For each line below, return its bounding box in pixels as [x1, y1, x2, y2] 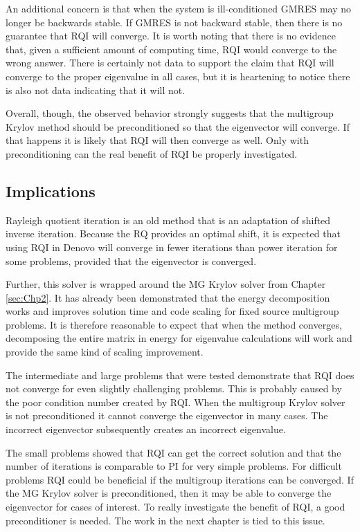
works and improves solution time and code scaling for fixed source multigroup [6, 304, 339, 318]
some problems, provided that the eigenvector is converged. [6, 253, 257, 268]
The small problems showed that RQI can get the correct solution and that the [6, 445, 341, 459]
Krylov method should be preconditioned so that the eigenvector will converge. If [6, 119, 350, 134]
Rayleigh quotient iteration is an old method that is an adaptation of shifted [6, 212, 331, 227]
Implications [6, 180, 96, 201]
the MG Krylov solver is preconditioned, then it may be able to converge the [6, 486, 332, 500]
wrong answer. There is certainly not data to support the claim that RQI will [6, 55, 334, 70]
